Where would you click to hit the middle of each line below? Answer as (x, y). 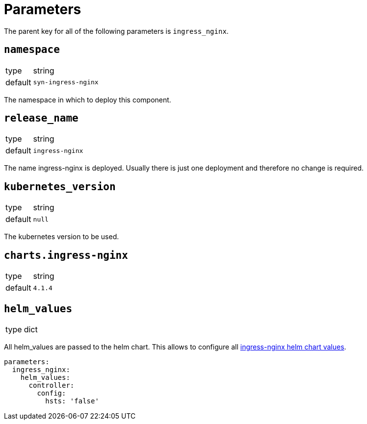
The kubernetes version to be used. (62, 237)
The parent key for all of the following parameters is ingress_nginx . (116, 31)
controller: (52, 385)
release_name (41, 118)
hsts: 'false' (72, 401)
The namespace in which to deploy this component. (88, 100)
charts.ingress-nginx (66, 255)
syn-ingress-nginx (66, 82)
